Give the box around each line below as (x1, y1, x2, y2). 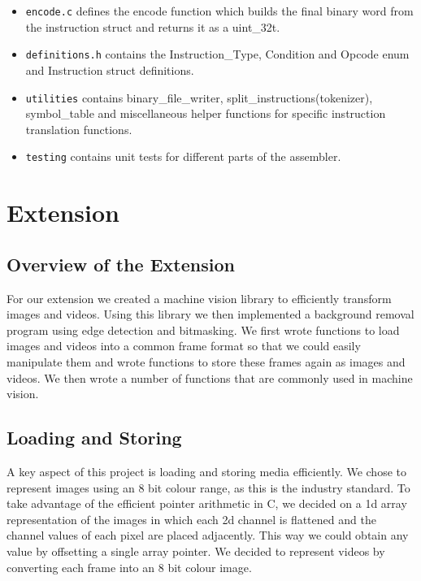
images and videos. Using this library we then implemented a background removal (7, 306, 414, 323)
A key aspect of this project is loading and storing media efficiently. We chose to (7, 462, 406, 479)
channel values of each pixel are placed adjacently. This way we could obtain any (7, 527, 409, 544)
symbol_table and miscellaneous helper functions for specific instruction (25, 105, 386, 122)
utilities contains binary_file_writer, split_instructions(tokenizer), (25, 89, 373, 106)
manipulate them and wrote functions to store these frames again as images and (7, 353, 406, 370)
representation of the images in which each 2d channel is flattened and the (7, 510, 376, 527)
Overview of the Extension (7, 251, 235, 276)
